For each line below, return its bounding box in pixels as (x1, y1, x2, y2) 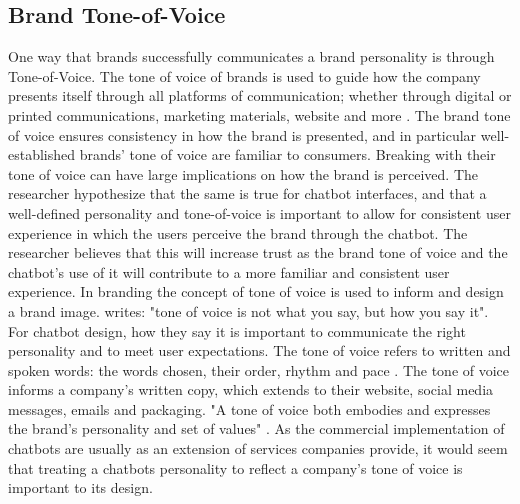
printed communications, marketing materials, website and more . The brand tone (8, 104, 511, 125)
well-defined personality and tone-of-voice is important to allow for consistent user (8, 202, 511, 223)
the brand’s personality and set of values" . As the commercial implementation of (8, 418, 505, 439)
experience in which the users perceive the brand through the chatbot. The (8, 222, 468, 243)
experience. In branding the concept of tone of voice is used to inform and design (8, 281, 504, 302)
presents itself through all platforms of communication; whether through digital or (8, 85, 512, 106)
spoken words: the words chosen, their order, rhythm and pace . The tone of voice (8, 359, 510, 380)
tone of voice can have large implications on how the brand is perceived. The (8, 163, 479, 184)
